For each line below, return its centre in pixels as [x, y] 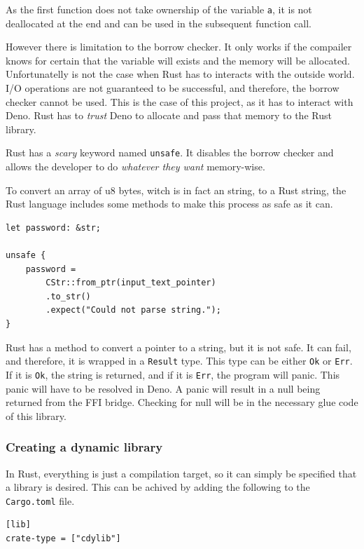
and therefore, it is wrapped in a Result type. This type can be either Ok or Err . [179, 361]
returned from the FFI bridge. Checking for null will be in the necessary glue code [182, 402]
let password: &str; [54, 228]
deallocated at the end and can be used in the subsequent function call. [159, 23]
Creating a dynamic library [84, 447]
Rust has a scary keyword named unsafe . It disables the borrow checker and [170, 152]
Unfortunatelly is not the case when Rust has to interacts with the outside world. [180, 74]
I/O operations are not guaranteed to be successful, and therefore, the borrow [173, 88]
